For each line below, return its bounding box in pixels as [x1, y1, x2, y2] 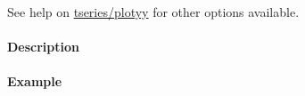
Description [7, 37, 80, 56]
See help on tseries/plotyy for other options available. [7, 3, 300, 20]
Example [7, 72, 62, 91]
